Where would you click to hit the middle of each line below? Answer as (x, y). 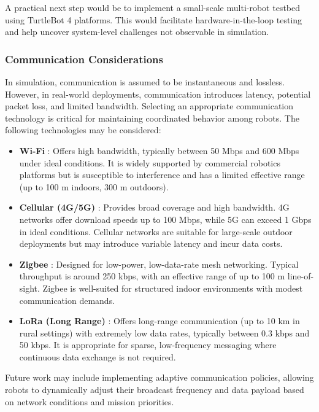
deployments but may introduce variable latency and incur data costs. (151, 243)
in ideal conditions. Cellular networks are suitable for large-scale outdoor (156, 231)
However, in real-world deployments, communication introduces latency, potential (158, 94)
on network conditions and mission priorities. (90, 401)
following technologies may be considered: (83, 130)
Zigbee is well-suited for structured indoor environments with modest (173, 288)
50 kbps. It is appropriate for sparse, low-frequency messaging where (148, 345)
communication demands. (67, 300)
